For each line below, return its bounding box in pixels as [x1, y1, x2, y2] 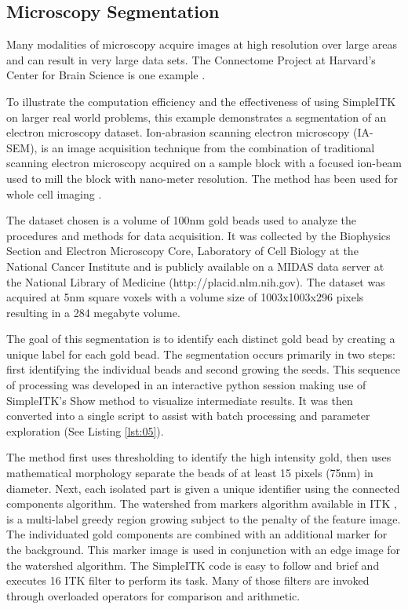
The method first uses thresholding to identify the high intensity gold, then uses [6, 449, 392, 465]
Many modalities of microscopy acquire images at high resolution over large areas [6, 36, 397, 53]
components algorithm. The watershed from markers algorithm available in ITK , [6, 495, 397, 512]
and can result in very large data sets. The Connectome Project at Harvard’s [6, 51, 376, 67]
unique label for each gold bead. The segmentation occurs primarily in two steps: [6, 345, 395, 362]
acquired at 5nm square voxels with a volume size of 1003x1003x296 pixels [6, 289, 364, 305]
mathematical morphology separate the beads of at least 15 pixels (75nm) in [6, 465, 373, 481]
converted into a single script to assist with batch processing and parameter [6, 407, 370, 424]
